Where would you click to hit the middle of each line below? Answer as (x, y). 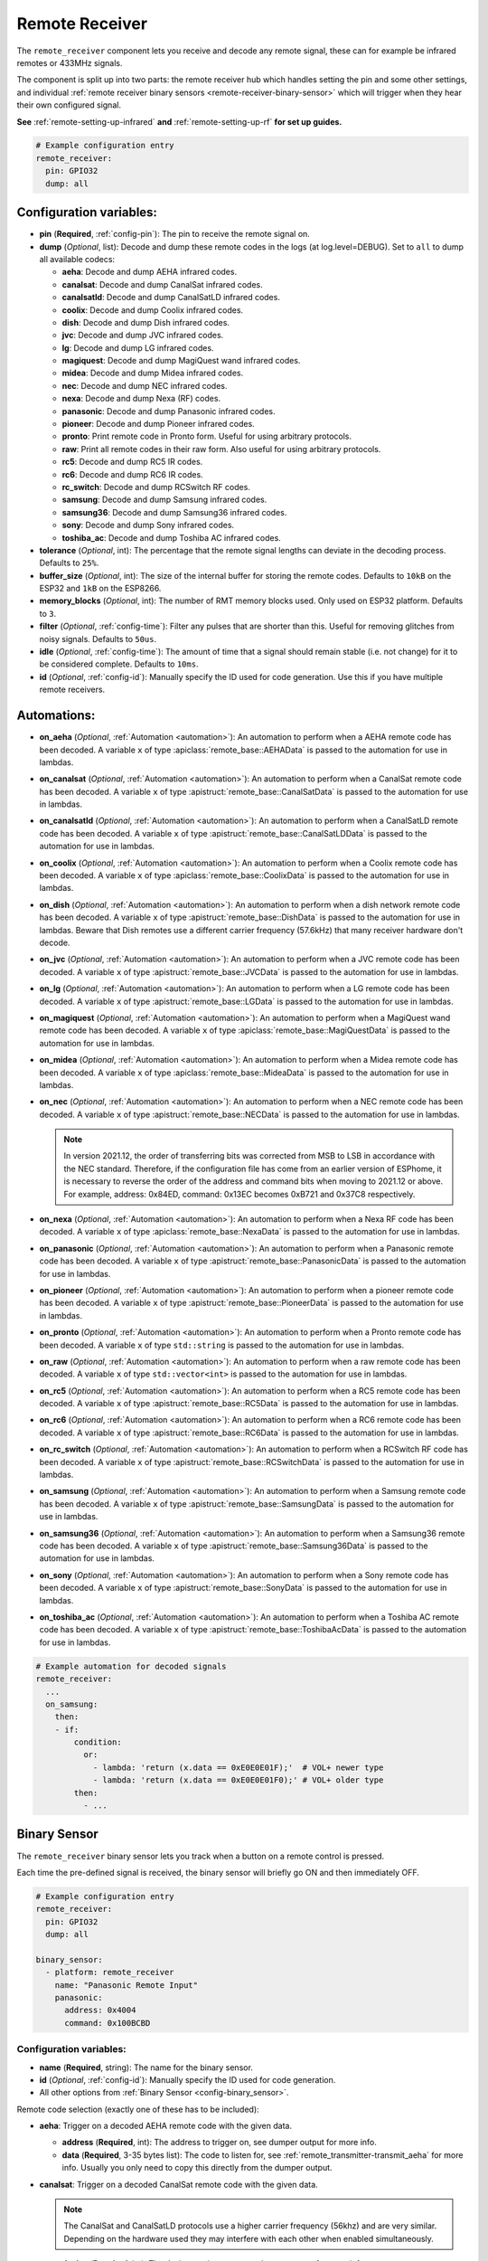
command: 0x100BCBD (108, 2023)
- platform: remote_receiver (110, 1972)
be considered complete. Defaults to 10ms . (119, 664)
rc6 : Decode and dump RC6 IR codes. (132, 474)
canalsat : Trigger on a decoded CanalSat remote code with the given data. (178, 2184)
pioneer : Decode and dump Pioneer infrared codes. (158, 424)
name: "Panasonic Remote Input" (127, 1985)
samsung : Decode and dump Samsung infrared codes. (164, 500)
